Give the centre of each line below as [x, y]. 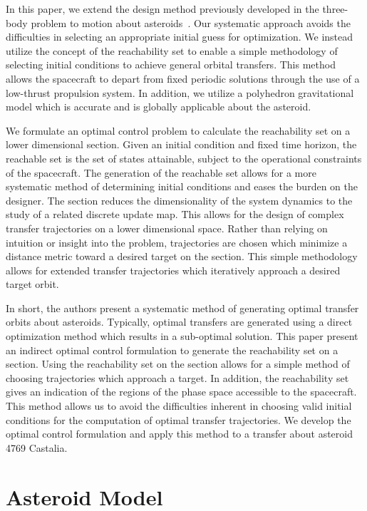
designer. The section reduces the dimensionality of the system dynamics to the [179, 200]
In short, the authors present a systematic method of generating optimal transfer [182, 308]
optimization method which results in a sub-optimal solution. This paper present [182, 336]
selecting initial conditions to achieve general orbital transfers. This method [171, 64]
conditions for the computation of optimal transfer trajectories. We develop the [179, 419]
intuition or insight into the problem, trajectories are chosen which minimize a [177, 242]
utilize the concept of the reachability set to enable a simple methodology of [172, 50]
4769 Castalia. [37, 447]
